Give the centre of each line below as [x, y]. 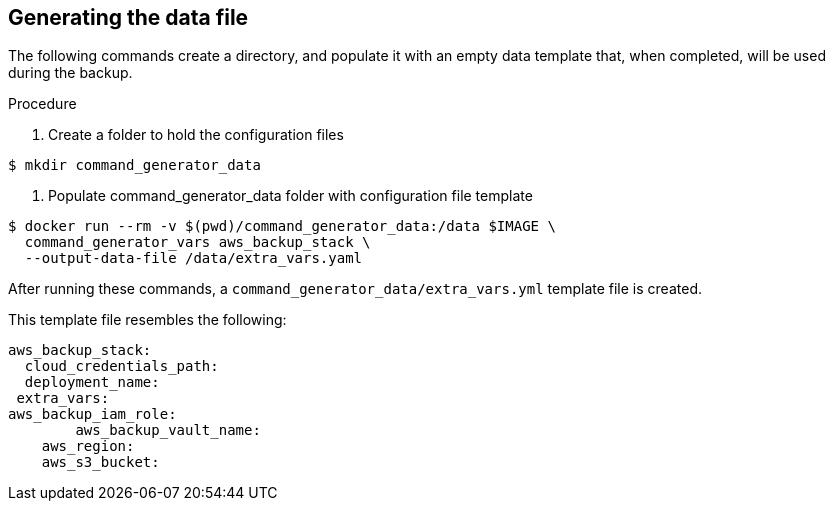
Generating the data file [128, 17]
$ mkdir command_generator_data [134, 165]
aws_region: [88, 446]
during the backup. [70, 73]
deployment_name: [92, 382]
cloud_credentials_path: [121, 366]
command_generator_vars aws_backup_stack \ [197, 242]
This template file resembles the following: [147, 320]
